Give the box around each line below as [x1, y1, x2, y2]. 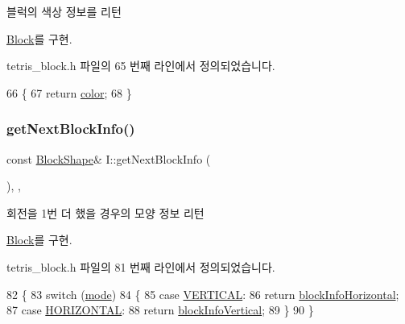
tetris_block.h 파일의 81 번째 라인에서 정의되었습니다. [6, 258, 275, 275]
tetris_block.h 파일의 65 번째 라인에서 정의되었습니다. [6, 57, 275, 74]
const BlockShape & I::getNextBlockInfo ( [6, 150, 211, 167]
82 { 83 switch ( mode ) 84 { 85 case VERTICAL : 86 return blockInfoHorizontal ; [6, 285, 399, 302]
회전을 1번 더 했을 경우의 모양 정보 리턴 [6, 204, 205, 221]
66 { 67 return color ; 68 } [6, 84, 132, 101]
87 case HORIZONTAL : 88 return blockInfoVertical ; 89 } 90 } [6, 301, 314, 318]
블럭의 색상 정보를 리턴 [6, 3, 122, 19]
